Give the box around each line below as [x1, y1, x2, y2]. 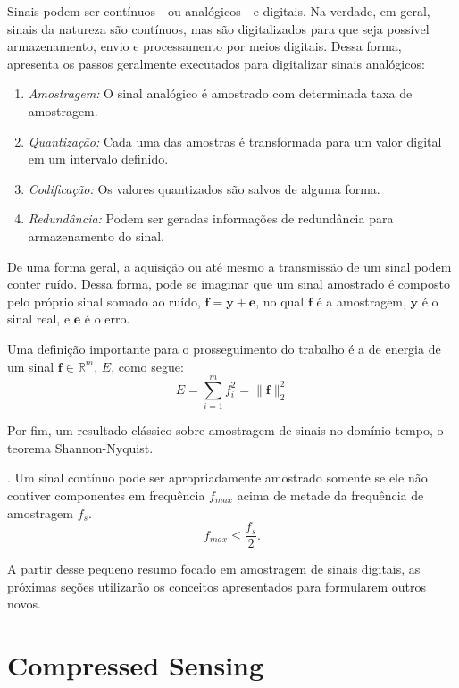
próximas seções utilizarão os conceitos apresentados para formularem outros [7, 576, 427, 595]
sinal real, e [7, 309, 71, 328]
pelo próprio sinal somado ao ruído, [7, 291, 201, 310]
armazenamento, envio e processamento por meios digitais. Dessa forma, [7, 37, 402, 55]
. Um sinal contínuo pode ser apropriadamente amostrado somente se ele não [7, 468, 428, 487]
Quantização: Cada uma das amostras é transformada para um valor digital [28, 131, 442, 150]
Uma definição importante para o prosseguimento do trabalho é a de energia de [7, 339, 441, 357]
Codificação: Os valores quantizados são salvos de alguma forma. [28, 179, 380, 197]
